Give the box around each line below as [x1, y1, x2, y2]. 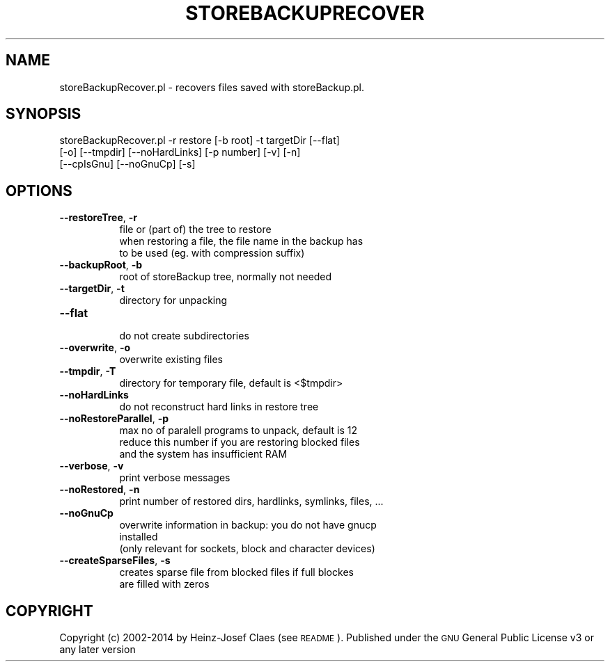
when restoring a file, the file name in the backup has [119, 235, 363, 248]
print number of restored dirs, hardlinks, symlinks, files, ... [119, 495, 384, 508]
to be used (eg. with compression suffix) [119, 247, 305, 259]
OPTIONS [6, 182, 72, 200]
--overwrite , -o [59, 341, 131, 354]
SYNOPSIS [6, 105, 81, 123]
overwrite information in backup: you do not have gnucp [119, 519, 377, 531]
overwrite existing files [119, 353, 224, 366]
